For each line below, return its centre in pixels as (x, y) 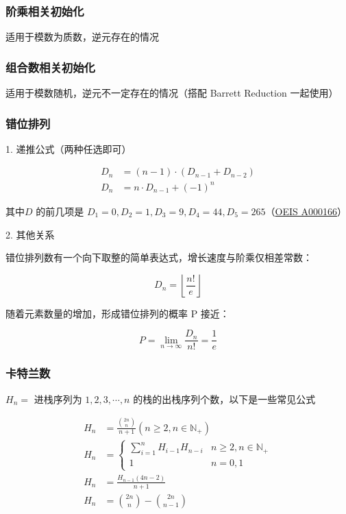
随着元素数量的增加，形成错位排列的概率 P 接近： (118, 313)
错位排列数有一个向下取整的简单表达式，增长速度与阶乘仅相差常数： (159, 257)
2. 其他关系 (30, 234)
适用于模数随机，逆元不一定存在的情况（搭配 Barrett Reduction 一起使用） (172, 93)
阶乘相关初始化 (45, 11)
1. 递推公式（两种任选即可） (69, 148)
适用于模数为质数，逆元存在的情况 (82, 37)
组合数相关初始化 (50, 67)
